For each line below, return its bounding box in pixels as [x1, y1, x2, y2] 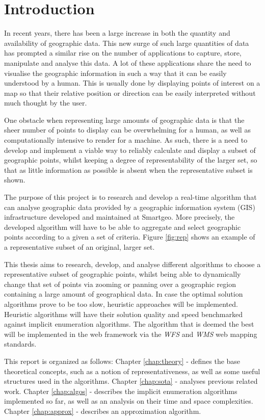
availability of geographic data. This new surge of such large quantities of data [4, 37, 249, 48]
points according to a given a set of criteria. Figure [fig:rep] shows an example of [4, 231, 255, 242]
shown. [4, 174, 25, 185]
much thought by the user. [4, 97, 87, 108]
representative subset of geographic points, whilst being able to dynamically [4, 269, 241, 279]
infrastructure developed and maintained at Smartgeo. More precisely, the [4, 212, 235, 222]
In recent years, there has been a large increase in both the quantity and [4, 28, 230, 38]
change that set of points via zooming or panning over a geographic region [4, 278, 236, 289]
